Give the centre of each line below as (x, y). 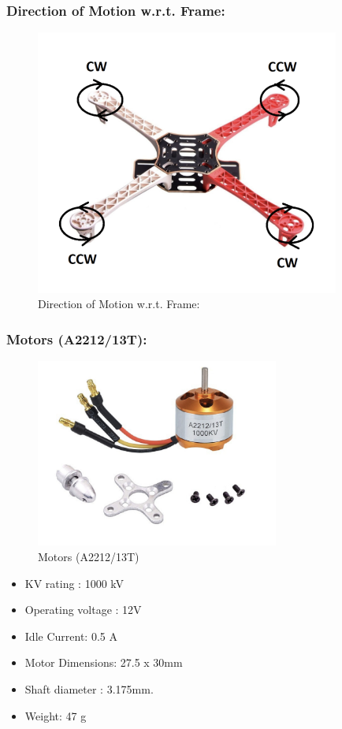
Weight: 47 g (56, 715)
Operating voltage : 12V (83, 610)
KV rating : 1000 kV (74, 583)
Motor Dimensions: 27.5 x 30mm (104, 662)
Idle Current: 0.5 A (71, 636)
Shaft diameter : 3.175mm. (89, 688)
